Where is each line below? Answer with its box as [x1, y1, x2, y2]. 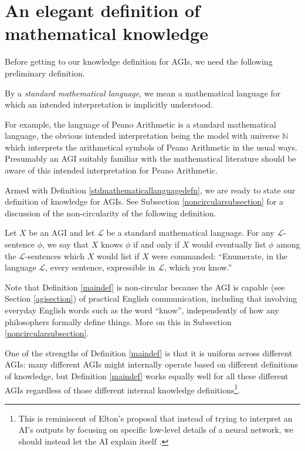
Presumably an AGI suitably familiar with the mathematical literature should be [5, 152, 296, 165]
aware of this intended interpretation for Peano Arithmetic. [5, 164, 218, 176]
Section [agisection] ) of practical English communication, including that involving [5, 292, 297, 305]
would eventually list [191, 238, 266, 250]
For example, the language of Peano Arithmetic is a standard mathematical [5, 118, 276, 130]
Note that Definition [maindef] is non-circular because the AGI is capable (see [5, 280, 285, 293]
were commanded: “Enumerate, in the [151, 249, 288, 262]
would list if [97, 249, 140, 262]
